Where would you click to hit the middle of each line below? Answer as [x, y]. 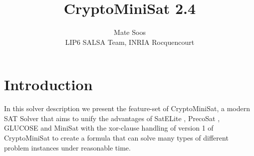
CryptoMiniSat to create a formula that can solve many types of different [116, 138]
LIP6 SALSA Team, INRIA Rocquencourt [130, 42]
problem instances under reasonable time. [67, 147]
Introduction [48, 84]
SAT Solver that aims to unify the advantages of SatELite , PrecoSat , [112, 118]
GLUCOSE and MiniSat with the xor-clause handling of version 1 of [109, 128]
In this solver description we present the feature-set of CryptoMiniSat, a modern [127, 108]
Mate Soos [130, 32]
